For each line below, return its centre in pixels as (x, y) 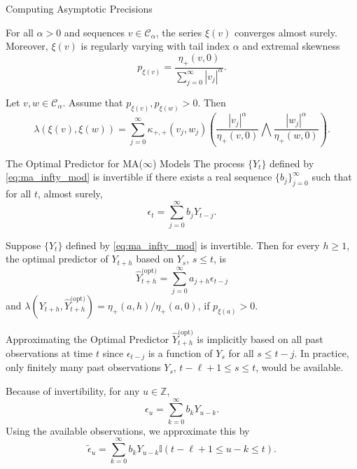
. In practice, (322, 353)
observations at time (49, 353)
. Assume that (93, 102)
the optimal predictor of (57, 259)
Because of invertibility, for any (73, 391)
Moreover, (27, 46)
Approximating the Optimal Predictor (87, 338)
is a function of (180, 353)
